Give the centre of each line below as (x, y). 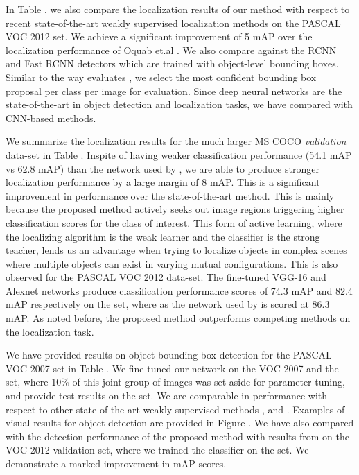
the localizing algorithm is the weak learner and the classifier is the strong (163, 236)
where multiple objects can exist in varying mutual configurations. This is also (172, 263)
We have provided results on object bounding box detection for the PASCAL (169, 355)
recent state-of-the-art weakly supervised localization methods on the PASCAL (173, 23)
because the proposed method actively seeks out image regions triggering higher (175, 209)
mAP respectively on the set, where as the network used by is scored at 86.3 (168, 304)
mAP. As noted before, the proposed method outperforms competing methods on (178, 318)
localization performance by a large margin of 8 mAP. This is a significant (163, 182)
